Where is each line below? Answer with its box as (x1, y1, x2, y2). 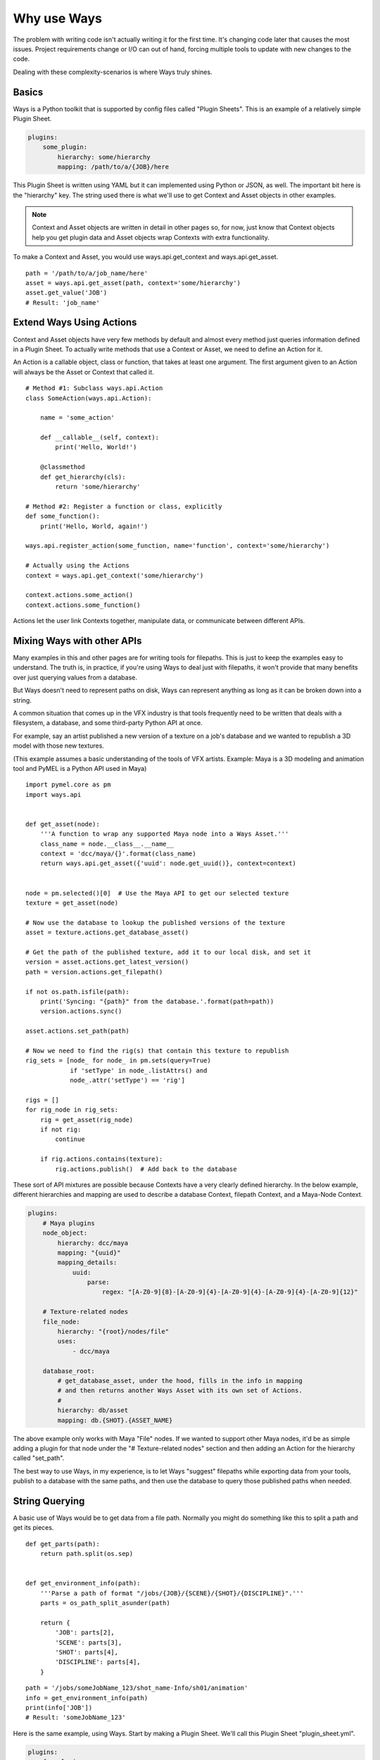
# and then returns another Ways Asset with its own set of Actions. (57, 1387, 303, 1395)
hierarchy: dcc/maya (57, 1239, 129, 1247)
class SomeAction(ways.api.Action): (25, 394, 152, 402)
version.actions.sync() (39, 1007, 122, 1015)
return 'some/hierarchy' (55, 483, 141, 491)
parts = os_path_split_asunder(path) (39, 1599, 170, 1607)
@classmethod (39, 463, 85, 471)
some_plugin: (42, 143, 88, 151)
